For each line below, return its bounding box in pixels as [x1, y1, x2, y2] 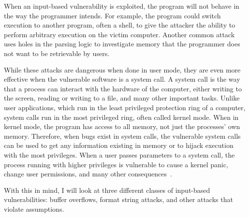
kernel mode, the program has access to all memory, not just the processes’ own [4, 121, 240, 131]
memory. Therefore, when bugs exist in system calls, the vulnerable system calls [4, 130, 241, 141]
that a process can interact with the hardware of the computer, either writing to [4, 83, 242, 93]
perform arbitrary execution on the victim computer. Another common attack [4, 29, 235, 39]
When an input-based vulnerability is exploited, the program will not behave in [4, 1, 239, 11]
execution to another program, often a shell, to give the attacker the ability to [4, 20, 235, 30]
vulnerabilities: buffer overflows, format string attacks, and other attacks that [4, 194, 233, 204]
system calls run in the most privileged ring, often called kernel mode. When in [4, 112, 239, 122]
